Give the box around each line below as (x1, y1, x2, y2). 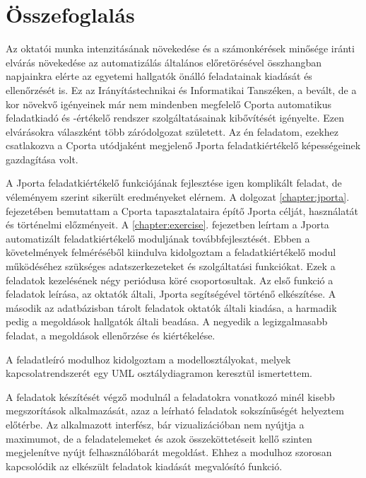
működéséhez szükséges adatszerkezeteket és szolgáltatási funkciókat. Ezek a (6, 259, 336, 274)
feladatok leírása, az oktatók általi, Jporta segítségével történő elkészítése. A (6, 286, 336, 301)
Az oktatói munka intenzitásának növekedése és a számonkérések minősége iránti (6, 41, 355, 56)
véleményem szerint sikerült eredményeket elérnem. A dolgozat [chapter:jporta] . (6, 190, 350, 204)
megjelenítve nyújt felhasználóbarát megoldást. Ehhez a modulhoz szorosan (6, 445, 332, 460)
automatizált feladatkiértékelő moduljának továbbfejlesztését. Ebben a (6, 231, 310, 245)
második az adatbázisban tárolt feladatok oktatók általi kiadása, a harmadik (6, 300, 337, 315)
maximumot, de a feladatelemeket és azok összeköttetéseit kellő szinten (6, 431, 312, 445)
